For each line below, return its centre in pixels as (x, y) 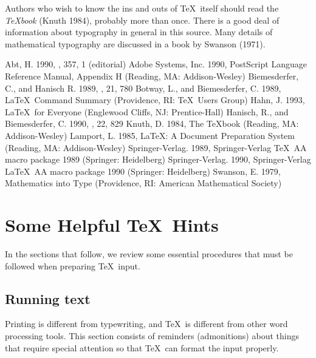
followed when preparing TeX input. (73, 265)
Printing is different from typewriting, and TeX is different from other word (146, 324)
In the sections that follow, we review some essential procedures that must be (149, 254)
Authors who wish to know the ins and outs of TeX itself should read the (142, 8)
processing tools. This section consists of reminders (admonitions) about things (152, 336)
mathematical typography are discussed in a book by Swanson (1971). (135, 43)
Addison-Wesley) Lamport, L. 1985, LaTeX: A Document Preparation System (150, 135)
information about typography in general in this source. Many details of (139, 32)
